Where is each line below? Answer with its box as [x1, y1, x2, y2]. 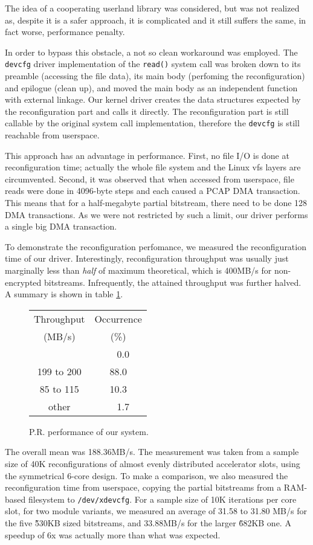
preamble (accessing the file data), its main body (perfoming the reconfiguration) [5, 69, 305, 82]
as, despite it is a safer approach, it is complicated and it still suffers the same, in [5, 13, 306, 26]
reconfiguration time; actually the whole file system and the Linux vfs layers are [5, 161, 301, 173]
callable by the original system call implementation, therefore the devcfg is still [5, 117, 300, 129]
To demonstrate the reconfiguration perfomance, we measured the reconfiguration [5, 240, 306, 253]
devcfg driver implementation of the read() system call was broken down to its [5, 57, 301, 70]
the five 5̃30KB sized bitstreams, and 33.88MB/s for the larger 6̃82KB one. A [5, 517, 291, 529]
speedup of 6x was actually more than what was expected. [5, 528, 221, 541]
